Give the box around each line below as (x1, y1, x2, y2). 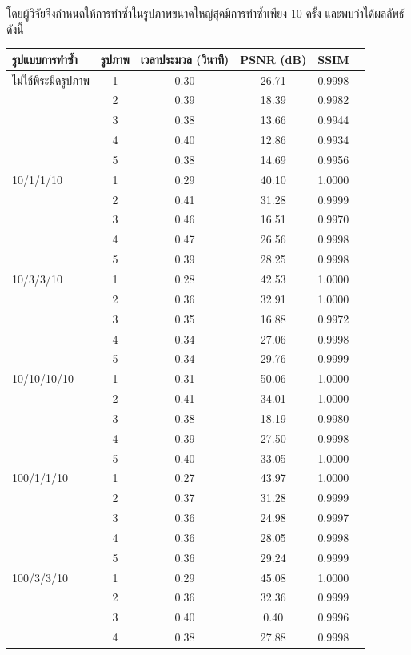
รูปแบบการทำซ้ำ (12, 50, 78, 67)
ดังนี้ (6, 20, 24, 37)
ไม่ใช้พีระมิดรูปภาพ (12, 71, 90, 88)
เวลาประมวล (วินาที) (140, 50, 229, 67)
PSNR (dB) (240, 50, 307, 67)
